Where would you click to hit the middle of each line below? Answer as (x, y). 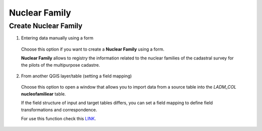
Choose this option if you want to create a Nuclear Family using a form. (93, 49)
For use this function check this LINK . (59, 118)
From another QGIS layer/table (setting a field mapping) (76, 76)
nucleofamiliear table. (43, 94)
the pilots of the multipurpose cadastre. (61, 65)
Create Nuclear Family (46, 26)
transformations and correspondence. (59, 110)
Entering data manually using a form (57, 38)
